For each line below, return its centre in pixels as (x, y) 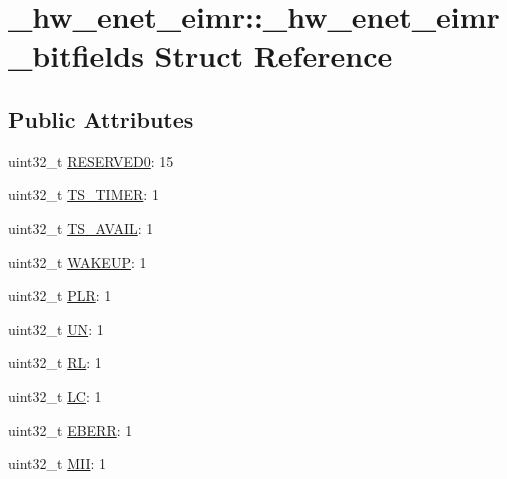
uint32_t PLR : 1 (60, 295)
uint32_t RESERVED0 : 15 (91, 160)
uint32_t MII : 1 (57, 463)
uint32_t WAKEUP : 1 (77, 261)
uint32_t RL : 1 (55, 362)
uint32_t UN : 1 (56, 328)
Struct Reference (273, 55)
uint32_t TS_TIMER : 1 (83, 194)
